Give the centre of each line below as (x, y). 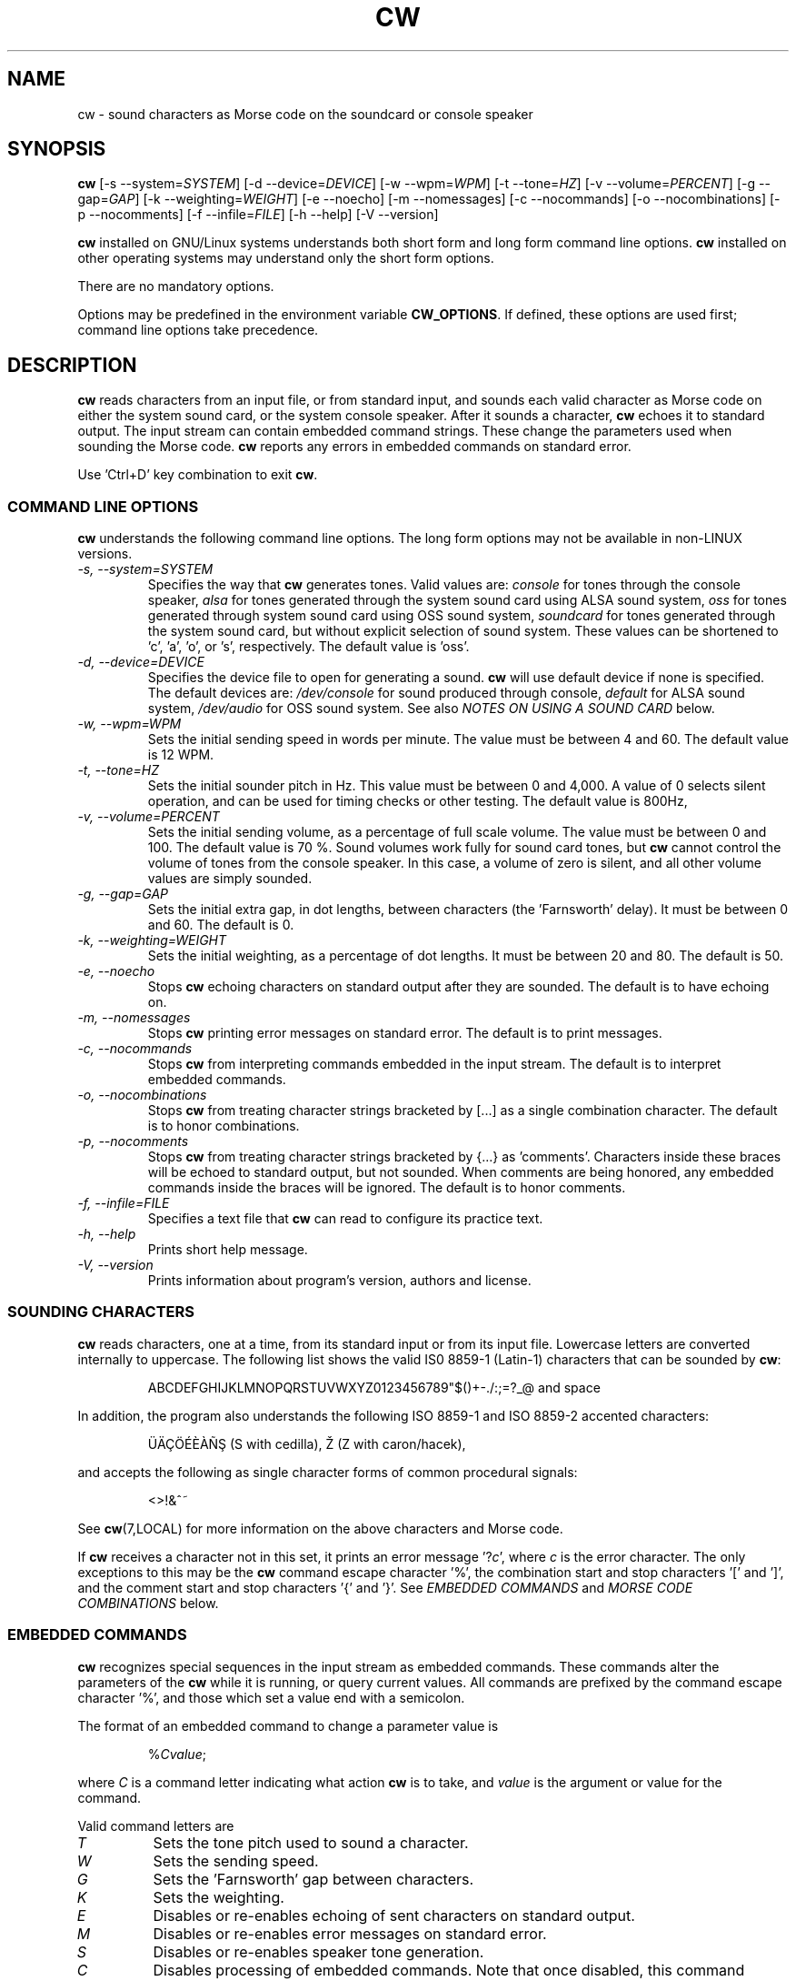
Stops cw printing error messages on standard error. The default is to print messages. (405, 1033)
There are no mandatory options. (176, 287)
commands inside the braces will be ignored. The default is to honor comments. (387, 1188)
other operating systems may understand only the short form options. (286, 258)
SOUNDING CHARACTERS (101, 1312)
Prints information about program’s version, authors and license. (339, 1281)
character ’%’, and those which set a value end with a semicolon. (271, 1697)
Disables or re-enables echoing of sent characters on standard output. (394, 1915)
